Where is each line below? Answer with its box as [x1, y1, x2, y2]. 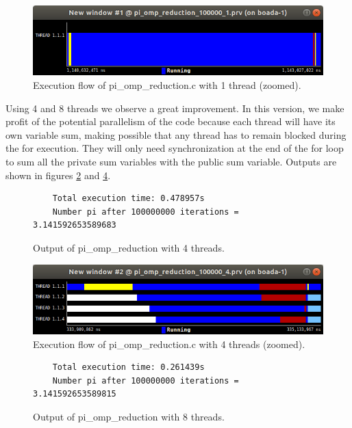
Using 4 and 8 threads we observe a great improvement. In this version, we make [5, 101, 344, 115]
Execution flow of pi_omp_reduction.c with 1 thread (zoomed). [33, 78, 301, 92]
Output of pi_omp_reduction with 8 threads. [33, 410, 225, 423]
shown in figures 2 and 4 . [5, 168, 111, 182]
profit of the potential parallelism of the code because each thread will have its [5, 114, 336, 129]
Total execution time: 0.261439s [52, 362, 205, 373]
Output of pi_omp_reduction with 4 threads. [33, 240, 225, 254]
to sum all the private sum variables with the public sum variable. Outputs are [5, 155, 337, 169]
